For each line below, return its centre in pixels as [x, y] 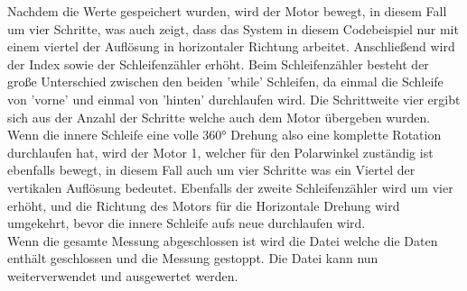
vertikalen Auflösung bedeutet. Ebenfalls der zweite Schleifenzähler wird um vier [230, 187]
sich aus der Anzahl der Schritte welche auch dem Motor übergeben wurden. [219, 117]
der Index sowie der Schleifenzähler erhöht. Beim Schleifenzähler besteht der [218, 64]
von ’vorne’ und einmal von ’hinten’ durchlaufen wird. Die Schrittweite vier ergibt [234, 99]
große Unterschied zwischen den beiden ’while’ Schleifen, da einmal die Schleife [225, 82]
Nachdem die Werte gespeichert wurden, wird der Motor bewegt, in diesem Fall [227, 11]
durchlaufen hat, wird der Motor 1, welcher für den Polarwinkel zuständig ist [220, 152]
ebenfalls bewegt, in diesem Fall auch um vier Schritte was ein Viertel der [211, 170]
